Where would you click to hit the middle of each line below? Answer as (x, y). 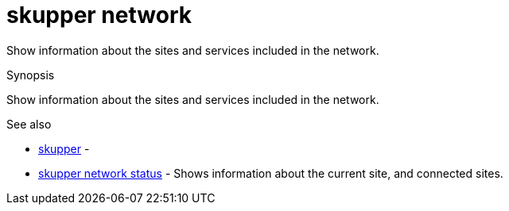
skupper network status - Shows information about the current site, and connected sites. (271, 173)
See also (29, 124)
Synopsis (31, 75)
